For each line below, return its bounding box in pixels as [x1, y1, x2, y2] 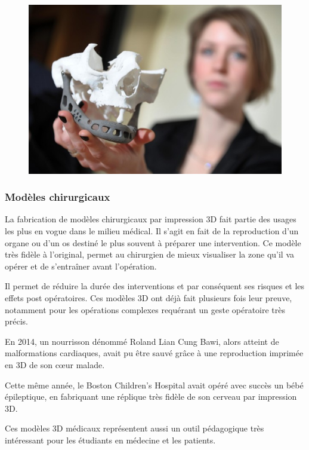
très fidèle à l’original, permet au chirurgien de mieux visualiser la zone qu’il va [5, 248, 295, 261]
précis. [5, 315, 29, 327]
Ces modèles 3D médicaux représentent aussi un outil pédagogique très [5, 422, 264, 434]
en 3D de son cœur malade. [5, 359, 105, 371]
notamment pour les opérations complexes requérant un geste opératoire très [5, 303, 286, 316]
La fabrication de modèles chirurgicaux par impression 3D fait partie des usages [5, 213, 296, 225]
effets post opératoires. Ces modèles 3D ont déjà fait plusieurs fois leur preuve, [5, 292, 292, 304]
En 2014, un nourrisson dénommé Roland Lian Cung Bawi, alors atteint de [5, 335, 279, 347]
